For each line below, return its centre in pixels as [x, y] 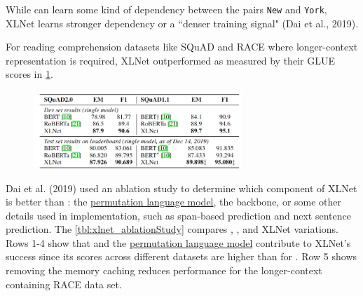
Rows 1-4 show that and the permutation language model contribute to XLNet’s [178, 242]
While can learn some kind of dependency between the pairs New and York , [166, 9]
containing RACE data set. [64, 284]
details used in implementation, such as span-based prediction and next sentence [178, 215]
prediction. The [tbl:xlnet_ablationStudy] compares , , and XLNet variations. [172, 229]
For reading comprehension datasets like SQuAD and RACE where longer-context [182, 47]
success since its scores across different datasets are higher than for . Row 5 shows [181, 256]
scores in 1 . [29, 74]
